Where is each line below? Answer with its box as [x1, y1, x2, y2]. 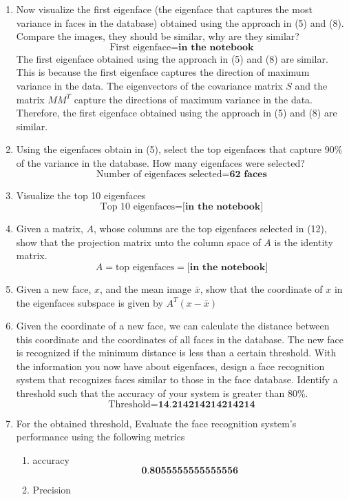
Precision [32, 482, 72, 497]
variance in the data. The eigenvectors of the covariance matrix [16, 78, 283, 92]
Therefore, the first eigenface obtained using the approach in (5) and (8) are [16, 105, 337, 120]
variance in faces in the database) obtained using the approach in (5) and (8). [16, 15, 344, 30]
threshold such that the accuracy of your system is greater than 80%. [16, 386, 308, 400]
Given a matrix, [16, 221, 83, 236]
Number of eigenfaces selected [96, 169, 222, 179]
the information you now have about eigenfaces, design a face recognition [16, 358, 325, 373]
